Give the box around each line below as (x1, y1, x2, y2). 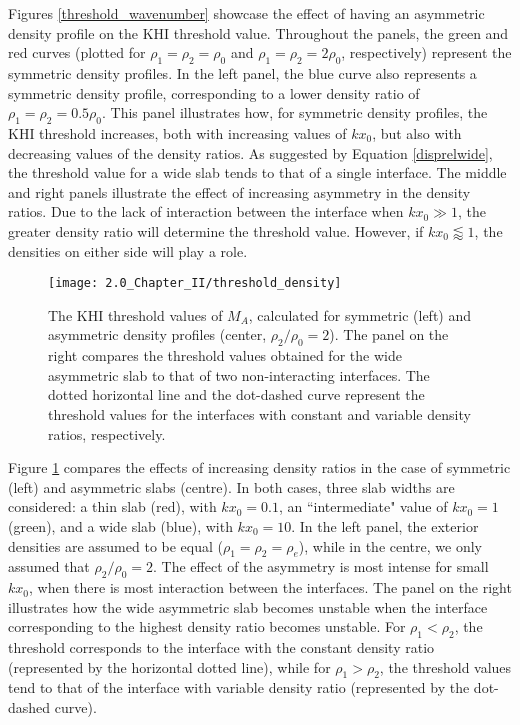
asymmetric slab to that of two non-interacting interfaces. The (48, 364, 430, 385)
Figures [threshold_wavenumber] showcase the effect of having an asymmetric (8, 3, 485, 23)
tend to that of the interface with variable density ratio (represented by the (8, 677, 470, 698)
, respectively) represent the (341, 42, 512, 63)
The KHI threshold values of (48, 304, 223, 325)
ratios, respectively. (48, 423, 166, 444)
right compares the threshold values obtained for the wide (48, 345, 402, 366)
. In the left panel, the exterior (291, 515, 479, 536)
